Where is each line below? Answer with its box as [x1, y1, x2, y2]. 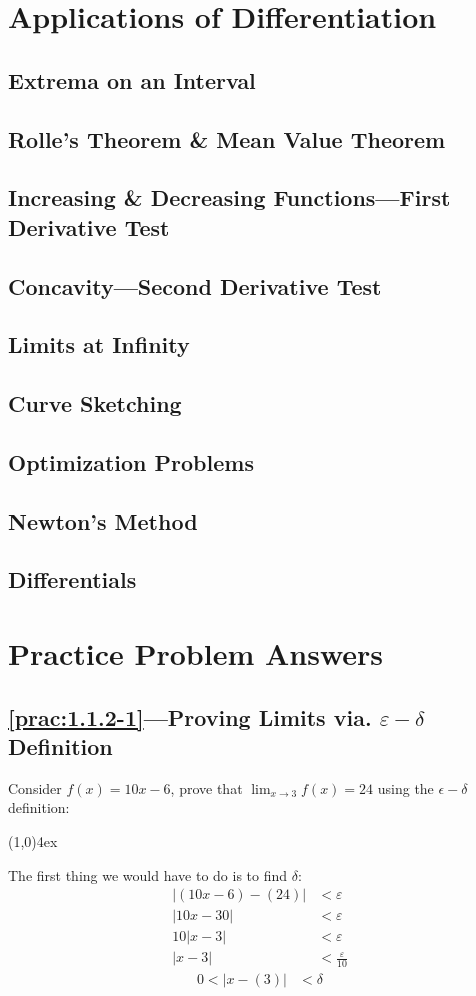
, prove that [170, 777, 243, 798]
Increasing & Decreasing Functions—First [8, 182, 451, 213]
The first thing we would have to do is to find [8, 864, 288, 885]
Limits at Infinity [8, 329, 190, 360]
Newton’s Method [8, 505, 198, 536]
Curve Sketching [8, 388, 182, 419]
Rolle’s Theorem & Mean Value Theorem [8, 123, 446, 154]
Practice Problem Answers [8, 632, 384, 673]
